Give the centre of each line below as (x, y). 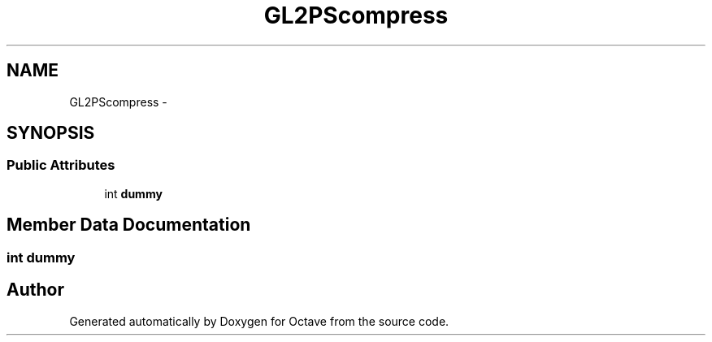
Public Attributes (61, 165)
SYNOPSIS (51, 133)
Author (35, 290)
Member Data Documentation (129, 225)
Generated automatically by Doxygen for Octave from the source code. (259, 321)
